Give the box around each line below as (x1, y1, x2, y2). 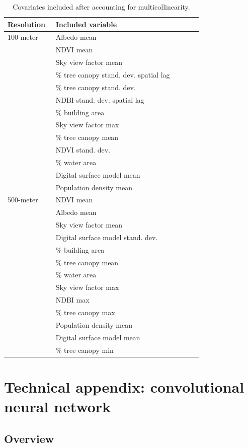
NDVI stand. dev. (55, 144, 111, 155)
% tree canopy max (55, 307, 115, 317)
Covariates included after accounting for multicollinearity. (13, 2, 190, 12)
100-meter (8, 32, 38, 42)
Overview (4, 430, 54, 446)
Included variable (55, 19, 117, 29)
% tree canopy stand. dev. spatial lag (55, 69, 170, 80)
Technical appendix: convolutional (4, 376, 244, 397)
